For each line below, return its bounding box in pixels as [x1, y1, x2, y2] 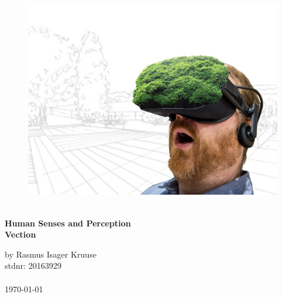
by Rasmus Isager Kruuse [5, 248, 97, 260]
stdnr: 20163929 [5, 259, 62, 272]
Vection [5, 228, 36, 241]
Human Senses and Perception [5, 216, 131, 229]
